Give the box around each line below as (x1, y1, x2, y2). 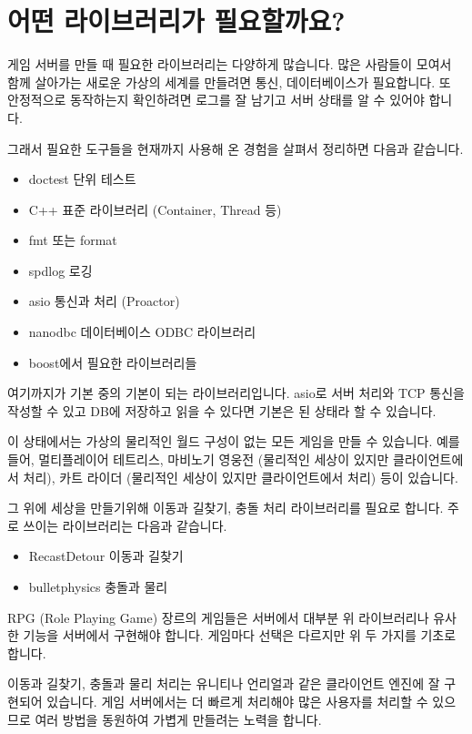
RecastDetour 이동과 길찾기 (28, 546, 184, 566)
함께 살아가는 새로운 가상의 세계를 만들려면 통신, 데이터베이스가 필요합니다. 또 (7, 72, 451, 91)
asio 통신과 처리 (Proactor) (28, 291, 180, 311)
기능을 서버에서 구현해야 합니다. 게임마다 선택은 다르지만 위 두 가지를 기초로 (23, 626, 457, 645)
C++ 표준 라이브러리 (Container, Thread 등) (28, 199, 282, 219)
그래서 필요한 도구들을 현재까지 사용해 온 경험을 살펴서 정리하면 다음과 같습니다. (7, 138, 464, 158)
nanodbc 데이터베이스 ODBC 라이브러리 (28, 322, 256, 342)
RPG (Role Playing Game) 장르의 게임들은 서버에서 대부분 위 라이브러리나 (7, 607, 429, 627)
